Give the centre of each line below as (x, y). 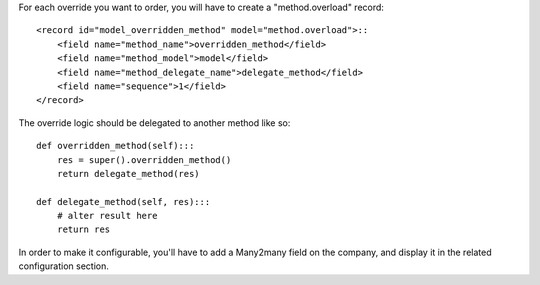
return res (83, 229)
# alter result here (107, 216)
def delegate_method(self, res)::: (123, 201)
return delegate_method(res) (128, 173)
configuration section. (64, 266)
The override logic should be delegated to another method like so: (154, 122)
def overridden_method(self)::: (115, 146)
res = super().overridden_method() (144, 159)
